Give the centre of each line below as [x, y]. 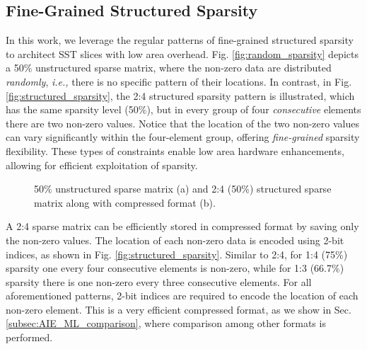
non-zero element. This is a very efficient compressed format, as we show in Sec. [179, 309]
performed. [29, 337]
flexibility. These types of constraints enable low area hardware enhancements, [175, 150]
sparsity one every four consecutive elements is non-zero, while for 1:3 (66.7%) [175, 268]
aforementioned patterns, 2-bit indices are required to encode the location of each [182, 296]
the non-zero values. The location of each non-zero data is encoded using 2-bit [175, 240]
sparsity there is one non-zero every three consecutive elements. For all [159, 281]
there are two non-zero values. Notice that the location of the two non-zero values [182, 123]
